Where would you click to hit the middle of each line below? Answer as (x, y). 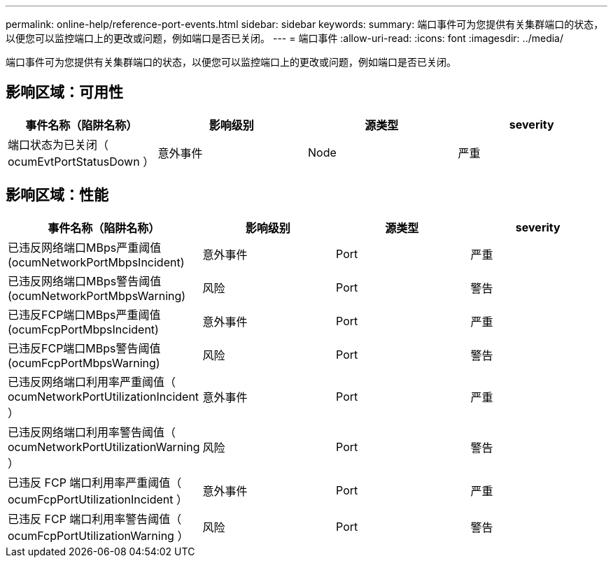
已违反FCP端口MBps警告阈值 (84, 348)
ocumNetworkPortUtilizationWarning (104, 447)
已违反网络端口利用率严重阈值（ (92, 382)
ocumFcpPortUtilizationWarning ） (98, 535)
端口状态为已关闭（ (58, 144)
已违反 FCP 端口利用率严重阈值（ (95, 482)
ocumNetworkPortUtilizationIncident (104, 396)
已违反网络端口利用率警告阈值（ (92, 432)
